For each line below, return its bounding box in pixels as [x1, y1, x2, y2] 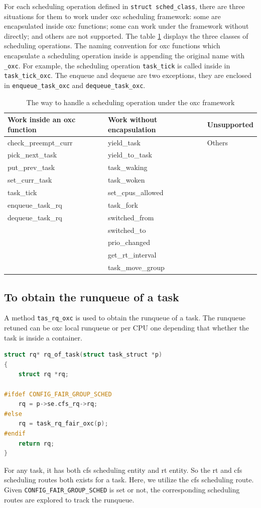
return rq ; [18, 440, 55, 447]
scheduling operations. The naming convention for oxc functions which [4, 40, 220, 51]
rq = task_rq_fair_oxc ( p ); [18, 420, 108, 428]
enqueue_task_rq [8, 199, 62, 210]
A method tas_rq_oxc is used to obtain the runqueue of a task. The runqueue [4, 312, 246, 323]
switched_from [107, 212, 154, 222]
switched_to [107, 224, 146, 235]
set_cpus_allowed [107, 187, 164, 197]
